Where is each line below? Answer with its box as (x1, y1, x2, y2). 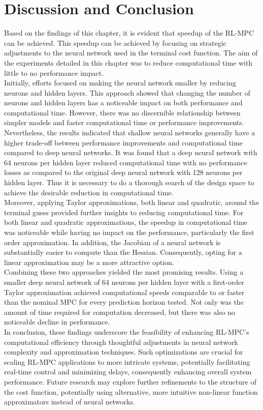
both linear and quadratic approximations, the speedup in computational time (4, 217, 248, 227)
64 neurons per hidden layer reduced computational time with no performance (4, 157, 247, 167)
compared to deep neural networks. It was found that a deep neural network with (4, 147, 257, 158)
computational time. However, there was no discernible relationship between (4, 107, 241, 118)
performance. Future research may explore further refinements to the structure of (4, 376, 256, 387)
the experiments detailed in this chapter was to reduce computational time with (4, 57, 253, 68)
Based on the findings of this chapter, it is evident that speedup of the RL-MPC (4, 27, 254, 38)
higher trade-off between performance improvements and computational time (4, 137, 243, 148)
